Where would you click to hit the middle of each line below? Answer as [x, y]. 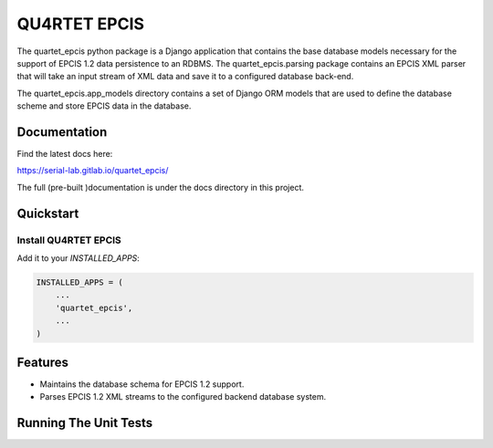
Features [42, 362]
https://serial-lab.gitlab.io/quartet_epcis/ [93, 171]
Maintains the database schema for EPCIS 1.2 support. [142, 384]
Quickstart [48, 213]
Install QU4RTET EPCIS [69, 240]
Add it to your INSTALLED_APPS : [79, 258]
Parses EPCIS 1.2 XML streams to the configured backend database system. [183, 397]
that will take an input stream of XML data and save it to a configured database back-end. [185, 77]
